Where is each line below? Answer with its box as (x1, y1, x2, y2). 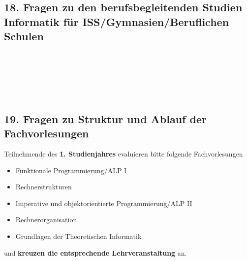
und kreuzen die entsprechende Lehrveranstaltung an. (4, 247, 187, 258)
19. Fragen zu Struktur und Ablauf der (4, 111, 207, 126)
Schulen (4, 28, 44, 44)
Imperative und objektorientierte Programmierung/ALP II (15, 198, 192, 208)
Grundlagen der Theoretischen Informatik (15, 231, 142, 241)
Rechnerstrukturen (15, 182, 72, 192)
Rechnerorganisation (15, 214, 77, 225)
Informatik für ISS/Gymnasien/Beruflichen (4, 14, 229, 29)
